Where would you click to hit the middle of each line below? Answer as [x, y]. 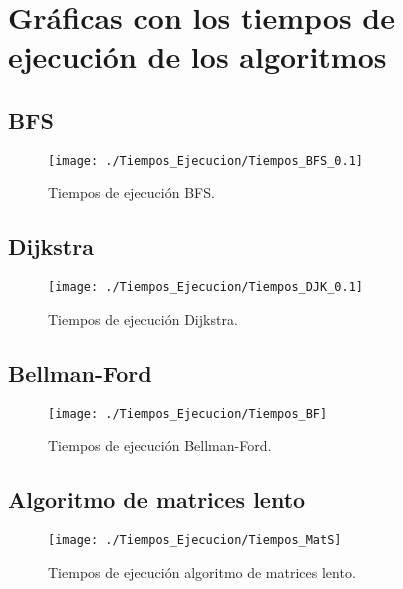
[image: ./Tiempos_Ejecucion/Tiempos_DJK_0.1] [205, 287]
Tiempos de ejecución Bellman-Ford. [160, 445]
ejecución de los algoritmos [197, 56]
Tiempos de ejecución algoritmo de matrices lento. [202, 571]
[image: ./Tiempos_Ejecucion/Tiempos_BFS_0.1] [205, 160]
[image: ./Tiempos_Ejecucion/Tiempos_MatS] [195, 540]
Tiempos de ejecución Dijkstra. [143, 318]
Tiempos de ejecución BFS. [131, 192]
